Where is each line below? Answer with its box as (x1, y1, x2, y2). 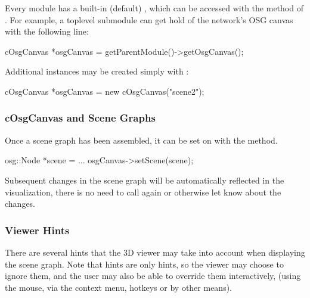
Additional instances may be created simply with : (5, 65, 189, 77)
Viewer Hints (5, 222, 70, 237)
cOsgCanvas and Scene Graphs (5, 110, 156, 125)
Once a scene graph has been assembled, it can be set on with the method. (5, 134, 278, 146)
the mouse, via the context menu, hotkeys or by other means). (5, 281, 232, 293)
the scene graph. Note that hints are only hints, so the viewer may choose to (5, 257, 284, 270)
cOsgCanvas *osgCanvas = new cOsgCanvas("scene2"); (5, 85, 204, 97)
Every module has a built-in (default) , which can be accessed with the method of (5, 2, 303, 14)
